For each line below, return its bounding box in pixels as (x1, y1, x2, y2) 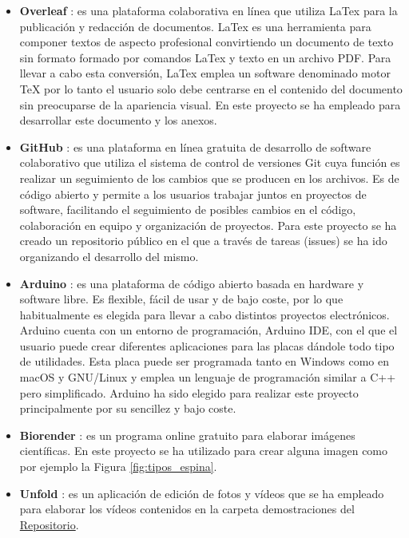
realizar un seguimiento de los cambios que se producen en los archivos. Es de (19, 169, 399, 186)
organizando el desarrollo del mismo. (19, 247, 199, 264)
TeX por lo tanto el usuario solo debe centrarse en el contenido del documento (19, 80, 403, 97)
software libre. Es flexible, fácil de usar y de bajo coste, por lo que (19, 291, 343, 307)
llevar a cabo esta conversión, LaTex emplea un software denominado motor (19, 65, 391, 81)
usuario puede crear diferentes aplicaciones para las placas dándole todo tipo (19, 337, 395, 354)
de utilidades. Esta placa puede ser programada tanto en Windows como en (19, 353, 390, 370)
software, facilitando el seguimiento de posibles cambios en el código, (19, 201, 356, 218)
